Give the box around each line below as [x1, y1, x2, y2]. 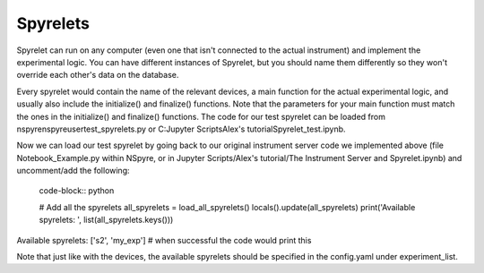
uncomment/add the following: [16, 166, 130, 176]
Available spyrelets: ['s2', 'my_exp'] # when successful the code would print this [16, 235, 312, 245]
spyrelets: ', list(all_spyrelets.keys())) [39, 215, 174, 226]
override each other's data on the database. [16, 70, 179, 81]
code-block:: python [39, 185, 115, 196]
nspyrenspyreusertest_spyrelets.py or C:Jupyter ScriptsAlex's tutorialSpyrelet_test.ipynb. [16, 124, 346, 134]
